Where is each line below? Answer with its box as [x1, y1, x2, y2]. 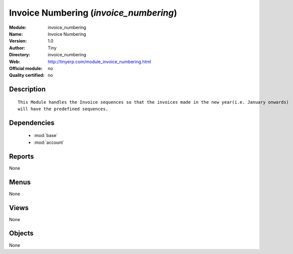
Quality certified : [9, 72, 45, 78]
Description [9, 85, 46, 93]
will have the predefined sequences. [18, 106, 109, 112]
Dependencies [9, 118, 55, 127]
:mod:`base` [33, 133, 58, 139]
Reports [9, 152, 34, 161]
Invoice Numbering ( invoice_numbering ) [9, 7, 177, 18]
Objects [9, 229, 34, 237]
